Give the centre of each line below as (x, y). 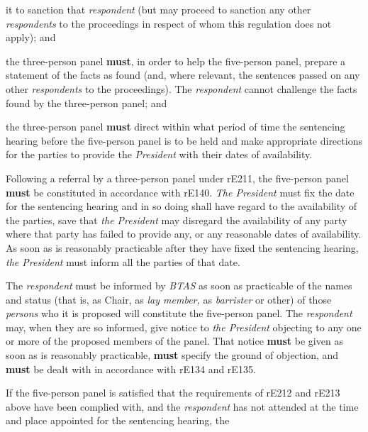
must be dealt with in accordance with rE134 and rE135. (131, 369)
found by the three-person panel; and (87, 103)
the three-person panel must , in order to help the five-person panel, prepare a (176, 61)
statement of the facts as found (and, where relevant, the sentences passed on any (183, 75)
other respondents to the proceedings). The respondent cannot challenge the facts (182, 88)
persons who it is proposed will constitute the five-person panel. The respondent (179, 313)
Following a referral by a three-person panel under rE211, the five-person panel (177, 178)
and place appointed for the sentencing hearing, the (118, 420)
